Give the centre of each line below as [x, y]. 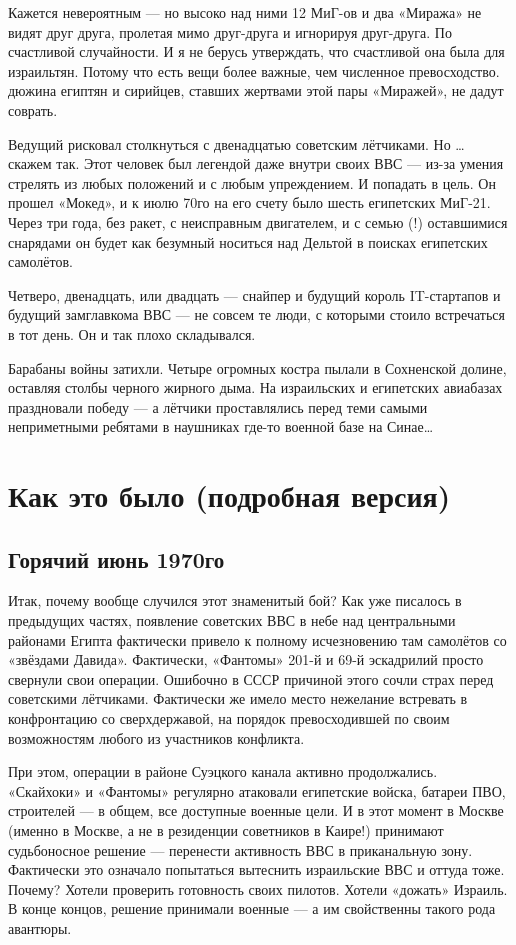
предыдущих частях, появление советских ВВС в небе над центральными [232, 620]
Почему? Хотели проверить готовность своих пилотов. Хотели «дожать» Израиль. [258, 888]
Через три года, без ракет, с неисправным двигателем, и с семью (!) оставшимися [258, 221]
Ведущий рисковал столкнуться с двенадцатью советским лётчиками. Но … [236, 143]
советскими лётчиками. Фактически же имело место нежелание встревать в [238, 698]
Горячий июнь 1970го [116, 558]
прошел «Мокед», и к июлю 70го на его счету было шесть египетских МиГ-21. [249, 202]
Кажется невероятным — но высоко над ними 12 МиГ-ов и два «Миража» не [245, 12]
